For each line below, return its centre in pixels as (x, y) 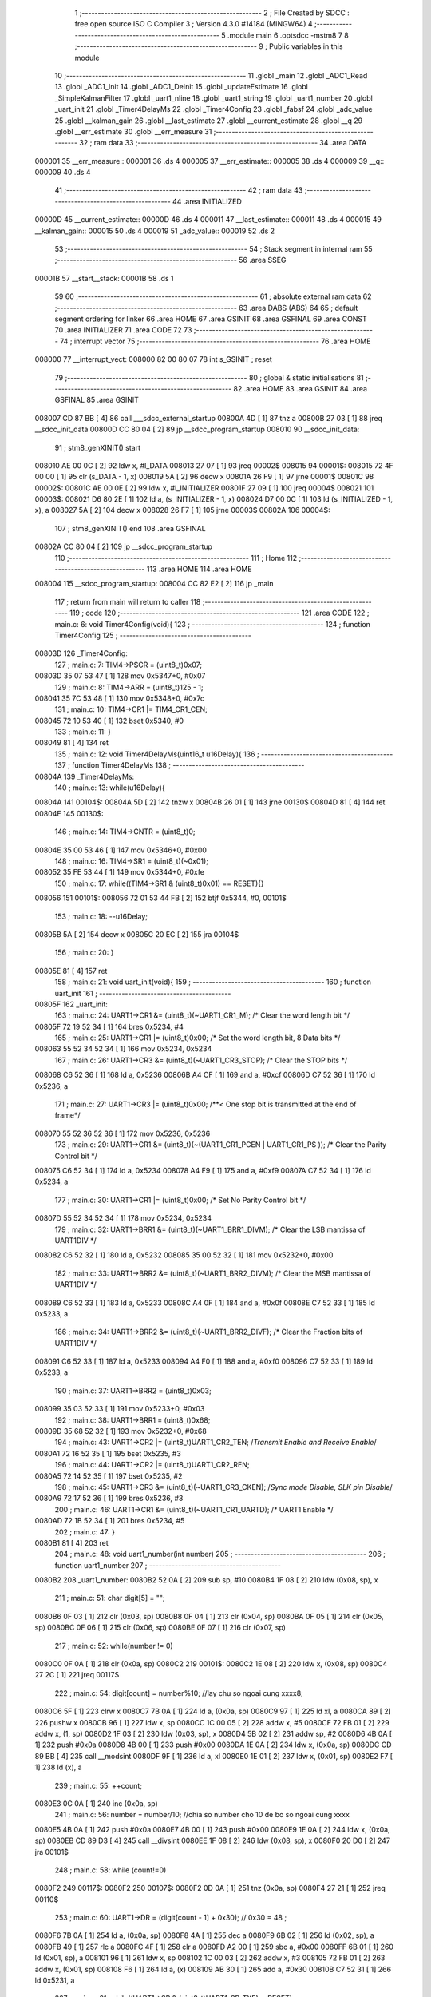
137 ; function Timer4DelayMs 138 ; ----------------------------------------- (180, 765)
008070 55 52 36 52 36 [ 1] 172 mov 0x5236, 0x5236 (123, 1133)
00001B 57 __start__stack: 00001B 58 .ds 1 (104, 278)
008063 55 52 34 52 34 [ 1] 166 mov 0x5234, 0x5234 (123, 1049)
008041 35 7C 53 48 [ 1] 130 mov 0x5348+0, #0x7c (120, 698)
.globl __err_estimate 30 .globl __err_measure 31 (133, 131)
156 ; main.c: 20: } (84, 953)
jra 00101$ (52, 1852)
